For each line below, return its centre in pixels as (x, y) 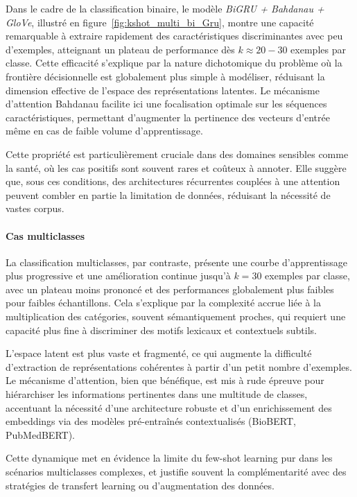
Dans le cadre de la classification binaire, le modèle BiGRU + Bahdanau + (165, 8)
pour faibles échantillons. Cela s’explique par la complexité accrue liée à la (163, 303)
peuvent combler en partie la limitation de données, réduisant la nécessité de (168, 194)
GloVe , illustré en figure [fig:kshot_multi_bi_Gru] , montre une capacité (160, 22)
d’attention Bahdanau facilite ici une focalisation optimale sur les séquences (166, 104)
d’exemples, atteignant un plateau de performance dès (120, 49)
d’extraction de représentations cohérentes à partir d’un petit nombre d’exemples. (179, 366)
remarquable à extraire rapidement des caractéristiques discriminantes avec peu (174, 36)
